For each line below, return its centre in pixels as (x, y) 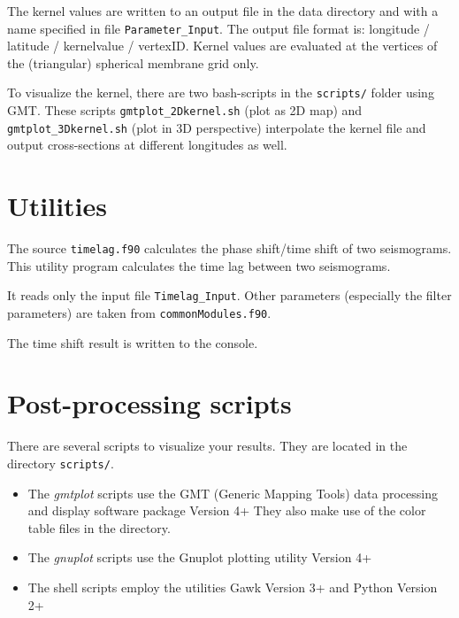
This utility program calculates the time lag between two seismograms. (199, 265)
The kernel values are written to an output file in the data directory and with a (223, 11)
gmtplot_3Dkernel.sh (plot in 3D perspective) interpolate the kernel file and (217, 127)
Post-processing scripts (149, 403)
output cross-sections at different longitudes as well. (147, 145)
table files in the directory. (99, 527)
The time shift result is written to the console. (133, 342)
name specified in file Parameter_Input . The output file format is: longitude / (218, 28)
